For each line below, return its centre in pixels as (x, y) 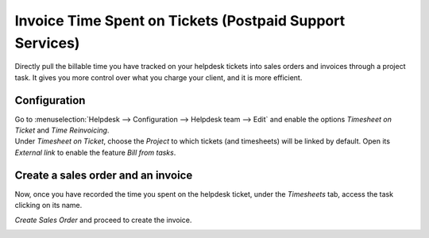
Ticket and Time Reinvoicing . (62, 130)
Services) (47, 43)
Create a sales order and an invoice (104, 175)
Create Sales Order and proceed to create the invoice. (103, 220)
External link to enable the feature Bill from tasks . (95, 152)
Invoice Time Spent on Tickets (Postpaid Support (180, 21)
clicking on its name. (48, 205)
